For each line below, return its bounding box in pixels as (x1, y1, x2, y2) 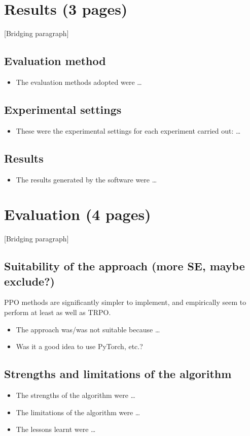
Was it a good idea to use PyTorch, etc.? (16, 341, 143, 352)
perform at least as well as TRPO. (4, 307, 111, 318)
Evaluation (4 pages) (4, 204, 151, 225)
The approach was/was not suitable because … (16, 324, 160, 334)
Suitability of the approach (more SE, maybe (4, 258, 245, 274)
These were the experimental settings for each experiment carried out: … (16, 125, 241, 136)
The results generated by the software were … (16, 174, 157, 184)
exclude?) (4, 273, 55, 289)
